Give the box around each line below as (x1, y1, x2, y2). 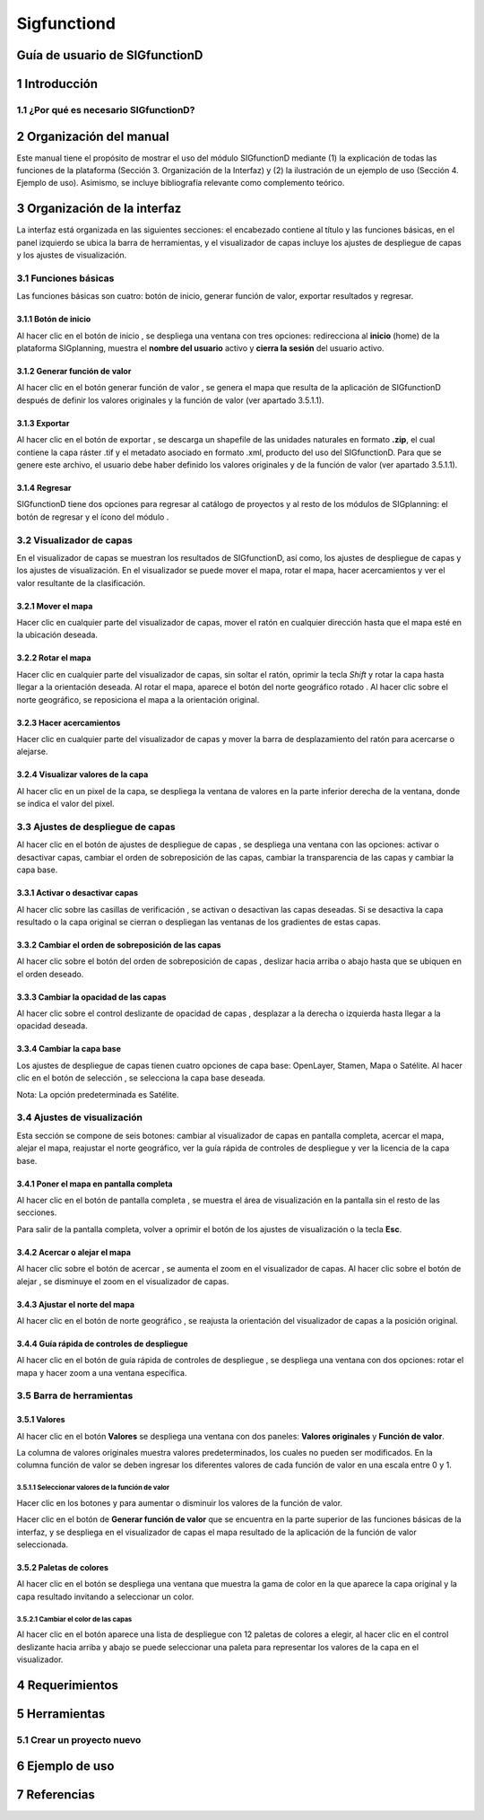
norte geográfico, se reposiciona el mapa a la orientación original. (16, 694, 260, 704)
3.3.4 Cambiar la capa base (16, 1044, 121, 1054)
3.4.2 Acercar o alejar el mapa (16, 1247, 132, 1257)
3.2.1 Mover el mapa (16, 600, 93, 611)
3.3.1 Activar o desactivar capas (16, 888, 139, 898)
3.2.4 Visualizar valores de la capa (16, 769, 149, 780)
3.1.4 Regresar (16, 483, 72, 493)
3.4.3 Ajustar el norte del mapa (16, 1299, 134, 1309)
